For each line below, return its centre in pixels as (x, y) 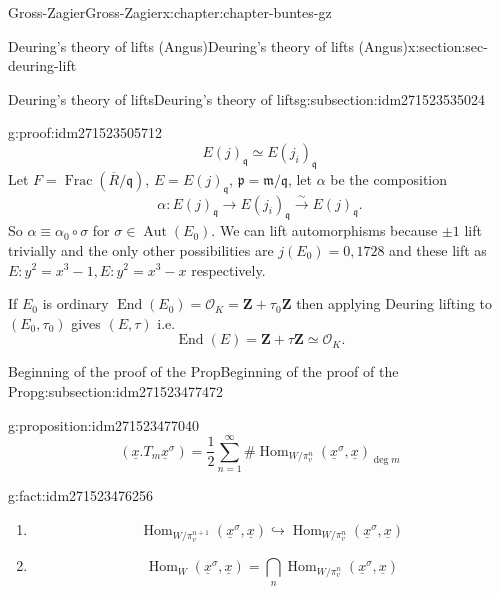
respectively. (228, 269)
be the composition (389, 178)
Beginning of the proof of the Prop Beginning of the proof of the (203, 371)
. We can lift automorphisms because (324, 230)
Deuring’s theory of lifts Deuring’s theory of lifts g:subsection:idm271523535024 (247, 98)
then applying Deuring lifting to (394, 303)
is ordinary (75, 303)
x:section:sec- (448, 45)
